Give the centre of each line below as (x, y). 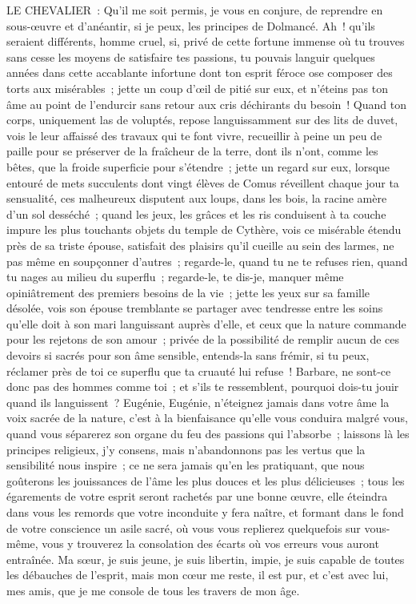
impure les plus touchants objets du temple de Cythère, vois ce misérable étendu (204, 230)
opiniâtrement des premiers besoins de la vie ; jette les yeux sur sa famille (188, 292)
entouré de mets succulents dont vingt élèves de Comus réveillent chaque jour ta (203, 182)
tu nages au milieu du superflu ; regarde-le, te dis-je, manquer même (175, 277)
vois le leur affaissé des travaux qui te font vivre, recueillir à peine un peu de (194, 135)
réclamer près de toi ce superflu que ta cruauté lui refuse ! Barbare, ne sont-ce (199, 370)
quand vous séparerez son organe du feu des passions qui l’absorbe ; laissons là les (208, 434)
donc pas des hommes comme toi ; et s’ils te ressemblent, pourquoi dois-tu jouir (203, 387)
